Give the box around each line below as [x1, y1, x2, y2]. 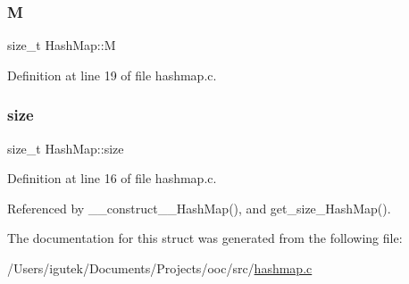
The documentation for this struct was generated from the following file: [7, 229, 403, 247]
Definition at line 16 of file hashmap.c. [7, 169, 217, 188]
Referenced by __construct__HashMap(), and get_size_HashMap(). [7, 198, 391, 217]
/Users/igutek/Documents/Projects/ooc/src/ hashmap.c [7, 259, 313, 277]
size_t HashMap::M [7, 36, 116, 54]
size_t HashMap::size [7, 138, 124, 157]
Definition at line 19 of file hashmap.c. [7, 65, 217, 84]
